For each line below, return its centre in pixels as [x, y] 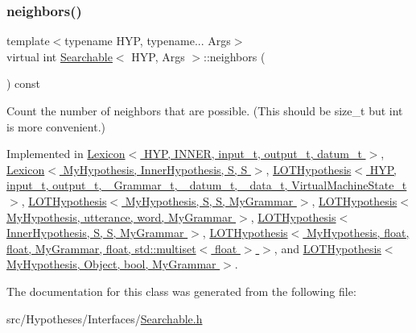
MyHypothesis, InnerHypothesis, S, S [155, 169]
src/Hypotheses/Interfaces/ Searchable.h [105, 318]
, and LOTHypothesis [327, 248]
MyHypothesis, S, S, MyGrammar [209, 200]
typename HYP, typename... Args [148, 41]
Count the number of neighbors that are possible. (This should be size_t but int [205, 110]
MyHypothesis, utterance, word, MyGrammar [119, 216]
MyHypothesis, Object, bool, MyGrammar [111, 264]
